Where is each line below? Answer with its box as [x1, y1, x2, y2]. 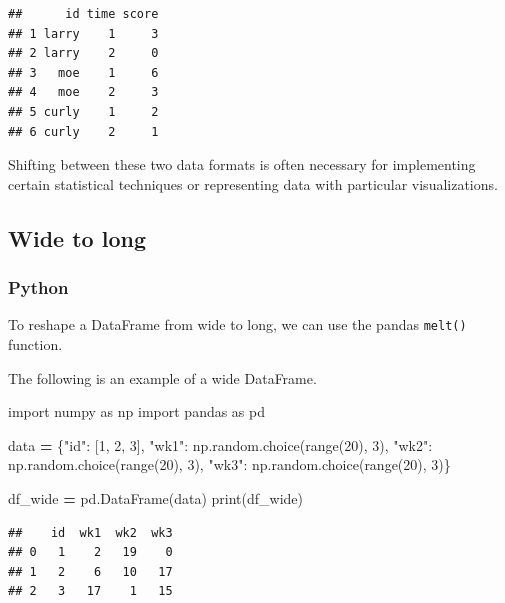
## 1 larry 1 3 [8, 26, 159, 41]
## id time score [8, 7, 159, 21]
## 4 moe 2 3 [8, 85, 159, 100]
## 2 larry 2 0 [8, 46, 159, 61]
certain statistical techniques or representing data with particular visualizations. [8, 173, 498, 194]
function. [8, 334, 63, 354]
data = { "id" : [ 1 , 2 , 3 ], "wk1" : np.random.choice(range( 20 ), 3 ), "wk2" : [8, 434, 433, 455]
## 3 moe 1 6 [8, 65, 159, 80]
